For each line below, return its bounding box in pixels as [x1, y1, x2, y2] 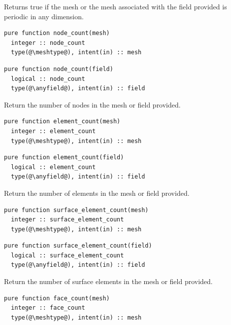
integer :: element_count [11, 127, 96, 135]
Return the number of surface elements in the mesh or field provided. [4, 276, 213, 287]
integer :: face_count [11, 304, 85, 312]
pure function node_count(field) [4, 65, 113, 72]
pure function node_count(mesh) [4, 30, 110, 37]
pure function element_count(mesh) [4, 118, 121, 125]
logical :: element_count [11, 163, 96, 171]
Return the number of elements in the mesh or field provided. [4, 187, 190, 198]
